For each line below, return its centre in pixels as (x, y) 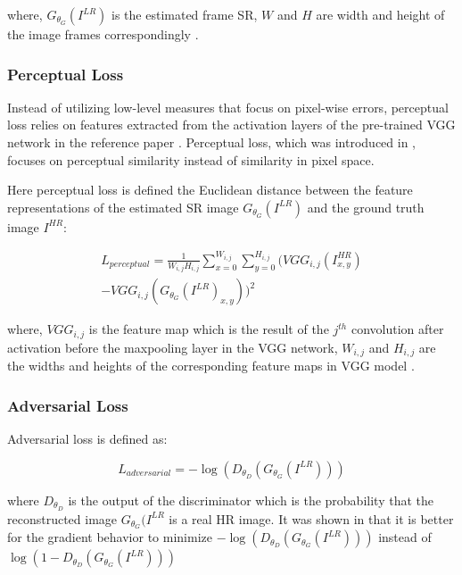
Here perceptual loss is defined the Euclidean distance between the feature (210, 190)
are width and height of (380, 14)
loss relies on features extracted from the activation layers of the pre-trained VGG (231, 125)
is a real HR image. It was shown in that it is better (311, 518)
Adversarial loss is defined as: (87, 439)
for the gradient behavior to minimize (110, 537)
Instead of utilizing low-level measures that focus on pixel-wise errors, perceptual (228, 107)
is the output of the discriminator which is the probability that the (251, 500)
